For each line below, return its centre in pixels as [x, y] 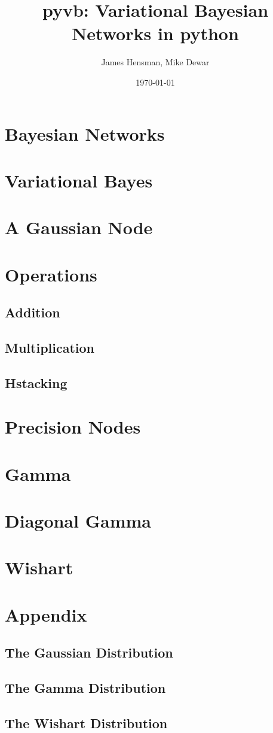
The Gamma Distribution [85, 688]
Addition [33, 312]
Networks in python [155, 33]
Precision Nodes [73, 427]
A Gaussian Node [79, 227]
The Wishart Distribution [86, 723]
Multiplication [50, 347]
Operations [51, 274]
